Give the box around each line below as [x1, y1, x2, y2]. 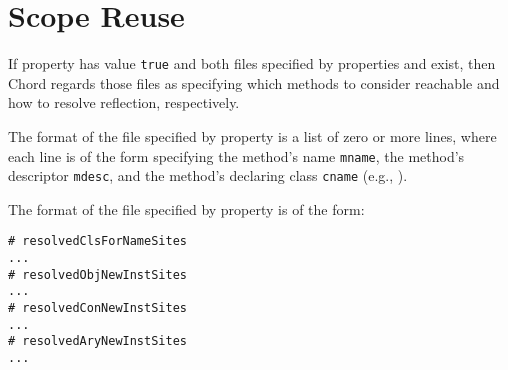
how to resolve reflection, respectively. [8, 92, 240, 113]
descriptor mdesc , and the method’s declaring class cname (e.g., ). [8, 165, 408, 186]
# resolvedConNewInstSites [8, 301, 187, 316]
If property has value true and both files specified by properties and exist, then [8, 53, 496, 74]
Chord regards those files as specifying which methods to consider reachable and [8, 72, 500, 93]
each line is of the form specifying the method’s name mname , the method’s [8, 145, 465, 166]
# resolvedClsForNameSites [8, 234, 187, 249]
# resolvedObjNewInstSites [8, 267, 187, 282]
